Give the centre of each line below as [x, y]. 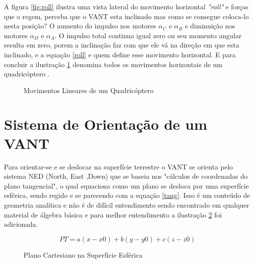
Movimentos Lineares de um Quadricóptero [89, 90]
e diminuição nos [210, 26]
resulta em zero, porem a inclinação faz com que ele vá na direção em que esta [122, 45]
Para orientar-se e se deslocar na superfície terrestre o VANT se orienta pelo [118, 166]
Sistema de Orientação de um [106, 124]
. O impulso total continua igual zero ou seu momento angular [148, 35]
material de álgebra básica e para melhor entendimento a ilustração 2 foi [113, 214]
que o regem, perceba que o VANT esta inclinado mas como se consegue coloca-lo [127, 16]
